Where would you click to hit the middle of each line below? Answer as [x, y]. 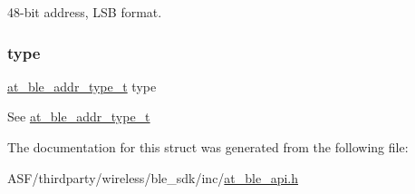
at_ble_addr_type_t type [82, 86]
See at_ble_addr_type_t [79, 116]
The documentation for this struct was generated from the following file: [208, 147]
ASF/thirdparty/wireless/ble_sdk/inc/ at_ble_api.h [153, 177]
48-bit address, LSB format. [85, 12]
